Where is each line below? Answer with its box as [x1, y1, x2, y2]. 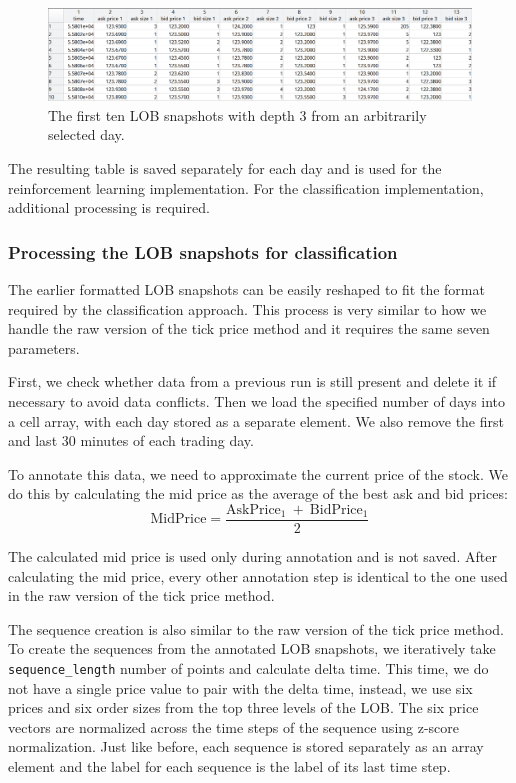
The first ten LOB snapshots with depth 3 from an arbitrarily [48, 104, 427, 125]
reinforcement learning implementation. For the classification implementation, [8, 177, 484, 198]
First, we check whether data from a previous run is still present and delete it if [8, 371, 497, 392]
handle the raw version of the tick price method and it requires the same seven [8, 318, 490, 339]
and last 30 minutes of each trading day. [8, 430, 254, 451]
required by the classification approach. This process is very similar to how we [8, 298, 487, 319]
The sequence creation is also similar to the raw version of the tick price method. [8, 618, 504, 639]
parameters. [8, 337, 80, 358]
